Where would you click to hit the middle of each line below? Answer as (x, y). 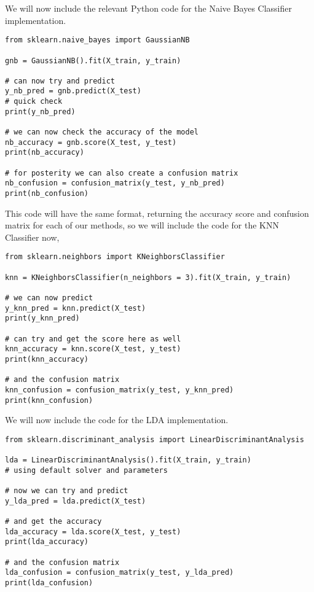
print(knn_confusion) (49, 400)
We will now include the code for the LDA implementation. (117, 420)
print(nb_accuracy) (45, 153)
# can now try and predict (60, 81)
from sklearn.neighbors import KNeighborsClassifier (115, 257)
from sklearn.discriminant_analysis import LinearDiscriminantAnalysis (155, 439)
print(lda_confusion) (49, 583)
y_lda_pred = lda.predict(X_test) (76, 501)
